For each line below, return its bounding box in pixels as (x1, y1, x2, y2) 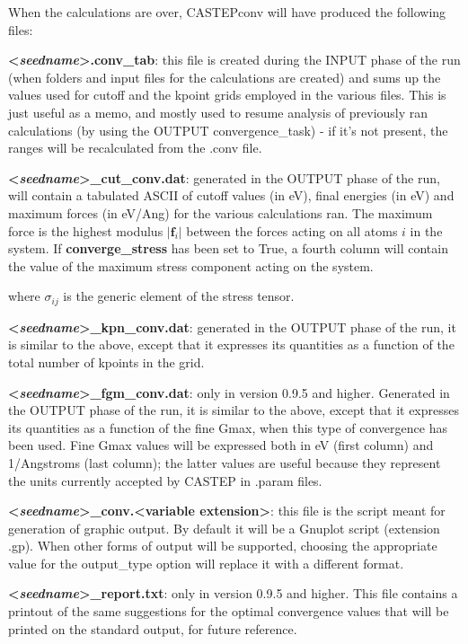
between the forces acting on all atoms (186, 221, 398, 240)
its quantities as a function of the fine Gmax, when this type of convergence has (8, 418, 447, 437)
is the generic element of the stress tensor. (63, 287, 295, 305)
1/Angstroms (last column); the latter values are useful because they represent (8, 453, 441, 472)
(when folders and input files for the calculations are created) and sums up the (8, 67, 441, 86)
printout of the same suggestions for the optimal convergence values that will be (8, 602, 449, 621)
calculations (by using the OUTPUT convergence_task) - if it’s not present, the (8, 120, 448, 139)
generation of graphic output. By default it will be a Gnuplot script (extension (8, 518, 440, 537)
